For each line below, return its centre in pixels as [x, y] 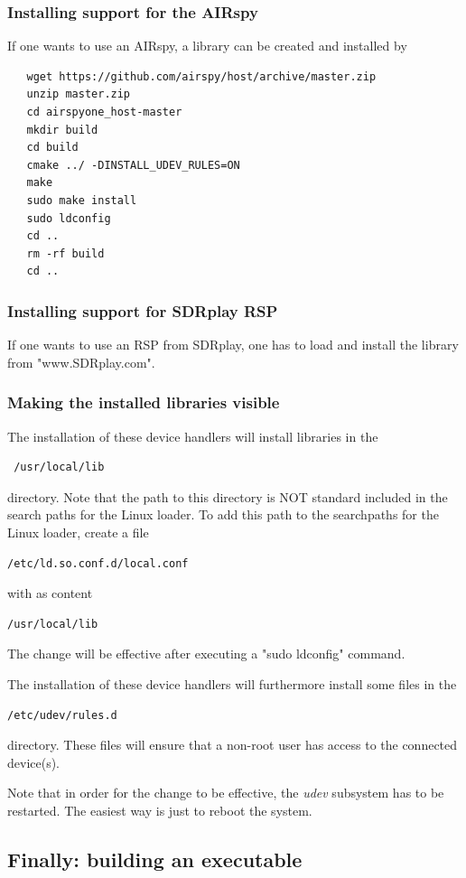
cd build [52, 148]
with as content [50, 593]
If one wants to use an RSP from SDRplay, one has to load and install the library [233, 345]
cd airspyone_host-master [104, 112]
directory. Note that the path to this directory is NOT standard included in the [228, 496]
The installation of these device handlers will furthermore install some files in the [232, 683]
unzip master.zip [79, 94]
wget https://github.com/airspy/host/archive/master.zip [201, 76]
